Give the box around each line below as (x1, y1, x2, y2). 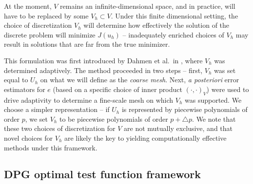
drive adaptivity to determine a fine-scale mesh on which (4, 94, 174, 105)
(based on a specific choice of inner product (53, 84, 182, 94)
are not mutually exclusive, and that (124, 123, 233, 133)
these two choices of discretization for (4, 123, 116, 133)
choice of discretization (4, 20, 72, 30)
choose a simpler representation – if (4, 104, 110, 114)
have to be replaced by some (4, 10, 89, 20)
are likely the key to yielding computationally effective (64, 132, 227, 143)
